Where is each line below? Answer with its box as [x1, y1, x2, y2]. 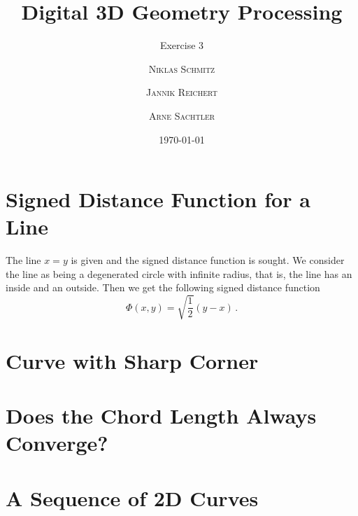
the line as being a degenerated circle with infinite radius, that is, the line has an [6, 266, 352, 281]
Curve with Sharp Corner [6, 346, 259, 375]
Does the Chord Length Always [6, 401, 317, 430]
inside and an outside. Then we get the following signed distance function [6, 280, 320, 295]
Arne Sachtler [148, 108, 215, 123]
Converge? [6, 428, 108, 457]
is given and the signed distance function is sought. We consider [71, 253, 345, 267]
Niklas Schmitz [148, 61, 215, 76]
